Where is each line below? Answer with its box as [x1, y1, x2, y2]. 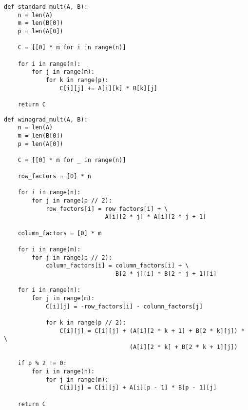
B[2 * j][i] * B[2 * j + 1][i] [115, 270, 217, 277]
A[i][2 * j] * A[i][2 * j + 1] [105, 213, 207, 221]
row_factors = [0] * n [18, 173, 91, 180]
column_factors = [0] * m [18, 229, 102, 237]
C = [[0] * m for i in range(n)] [18, 44, 126, 51]
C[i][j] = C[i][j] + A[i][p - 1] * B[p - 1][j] [59, 384, 217, 391]
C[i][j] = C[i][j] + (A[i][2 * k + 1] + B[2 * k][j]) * [59, 327, 245, 334]
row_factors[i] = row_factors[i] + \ [45, 205, 168, 212]
